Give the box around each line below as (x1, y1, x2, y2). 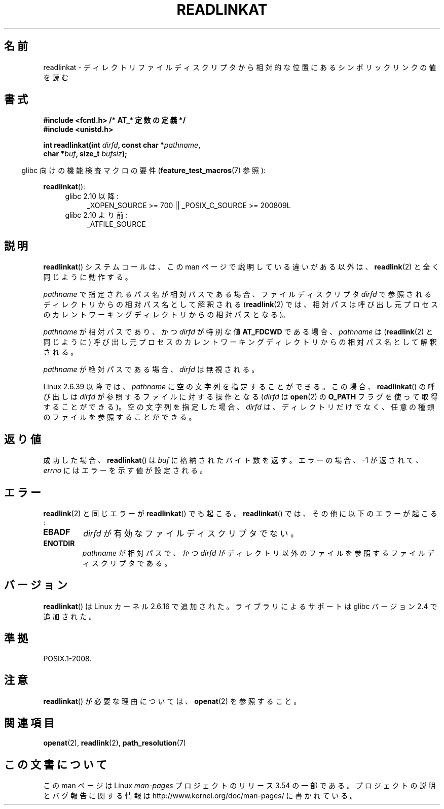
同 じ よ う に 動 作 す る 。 (43, 273, 132, 282)
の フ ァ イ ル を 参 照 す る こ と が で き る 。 (43, 413, 196, 422)
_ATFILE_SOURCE (87, 220, 146, 229)
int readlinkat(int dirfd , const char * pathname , (43, 141, 201, 150)
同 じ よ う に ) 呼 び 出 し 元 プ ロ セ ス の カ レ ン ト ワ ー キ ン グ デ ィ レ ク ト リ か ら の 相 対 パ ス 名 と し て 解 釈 (43, 338, 437, 347)
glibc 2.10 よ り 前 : (65, 211, 128, 220)
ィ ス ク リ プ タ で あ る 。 (82, 558, 172, 567)
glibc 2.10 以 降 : (65, 192, 119, 201)
